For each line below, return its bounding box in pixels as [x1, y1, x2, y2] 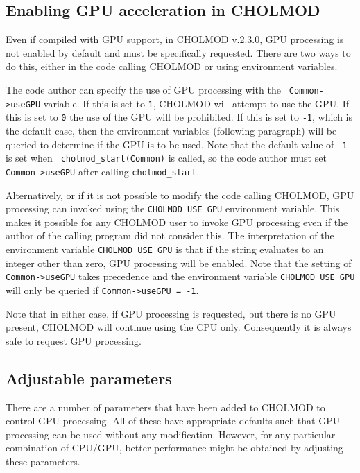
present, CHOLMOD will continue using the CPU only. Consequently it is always [6, 320, 352, 334]
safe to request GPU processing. [6, 333, 142, 347]
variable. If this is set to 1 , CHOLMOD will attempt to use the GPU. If [43, 96, 350, 110]
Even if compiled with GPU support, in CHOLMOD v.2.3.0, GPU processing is [6, 32, 344, 46]
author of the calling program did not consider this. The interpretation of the [6, 228, 334, 243]
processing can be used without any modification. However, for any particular [6, 427, 336, 441]
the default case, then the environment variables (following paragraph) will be [6, 123, 337, 137]
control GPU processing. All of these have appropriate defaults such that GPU [6, 413, 341, 428]
